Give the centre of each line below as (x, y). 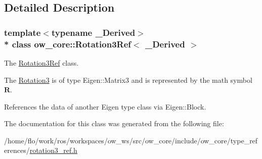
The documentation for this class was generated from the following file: (114, 123)
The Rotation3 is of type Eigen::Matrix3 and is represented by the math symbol (128, 79)
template (23, 32)
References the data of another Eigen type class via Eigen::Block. (105, 106)
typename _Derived (93, 32)
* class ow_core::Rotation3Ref (68, 44)
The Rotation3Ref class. (41, 62)
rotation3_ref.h (53, 150)
